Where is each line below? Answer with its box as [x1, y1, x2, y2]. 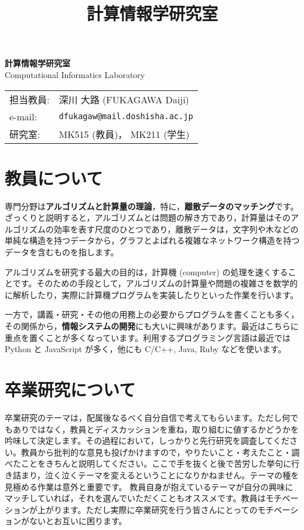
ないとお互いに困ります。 [29, 515, 127, 527]
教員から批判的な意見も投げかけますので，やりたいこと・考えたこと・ [21, 445, 292, 458]
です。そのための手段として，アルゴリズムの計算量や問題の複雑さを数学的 [12, 277, 298, 289]
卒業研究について [5, 377, 136, 401]
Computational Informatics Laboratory [5, 68, 145, 80]
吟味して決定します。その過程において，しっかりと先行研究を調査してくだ [5, 434, 289, 447]
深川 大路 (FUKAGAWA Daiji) [59, 92, 189, 106]
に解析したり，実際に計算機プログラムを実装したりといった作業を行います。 [5, 288, 299, 301]
